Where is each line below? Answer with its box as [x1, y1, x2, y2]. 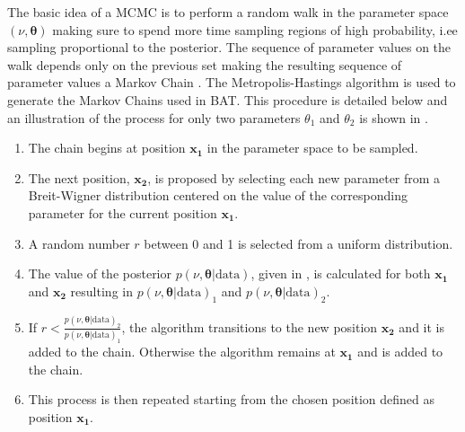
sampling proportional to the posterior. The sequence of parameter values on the [7, 38, 452, 57]
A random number [28, 234, 130, 252]
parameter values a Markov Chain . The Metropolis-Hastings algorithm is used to [7, 73, 456, 92]
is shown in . [359, 108, 428, 127]
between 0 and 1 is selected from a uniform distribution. [144, 234, 453, 252]
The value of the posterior [28, 264, 172, 283]
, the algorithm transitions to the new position [121, 317, 378, 336]
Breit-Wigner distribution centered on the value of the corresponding [28, 186, 408, 205]
